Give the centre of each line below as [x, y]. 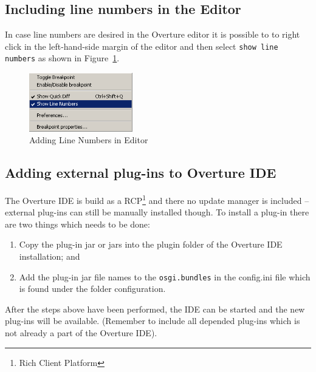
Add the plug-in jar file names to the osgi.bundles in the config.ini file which [165, 276]
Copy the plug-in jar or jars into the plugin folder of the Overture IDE [151, 244]
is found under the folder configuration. [92, 289]
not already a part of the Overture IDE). [81, 332]
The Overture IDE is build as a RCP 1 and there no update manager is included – [157, 199]
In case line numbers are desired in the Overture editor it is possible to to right [153, 34]
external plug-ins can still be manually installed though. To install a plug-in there [157, 212]
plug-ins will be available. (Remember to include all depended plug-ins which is [153, 321]
